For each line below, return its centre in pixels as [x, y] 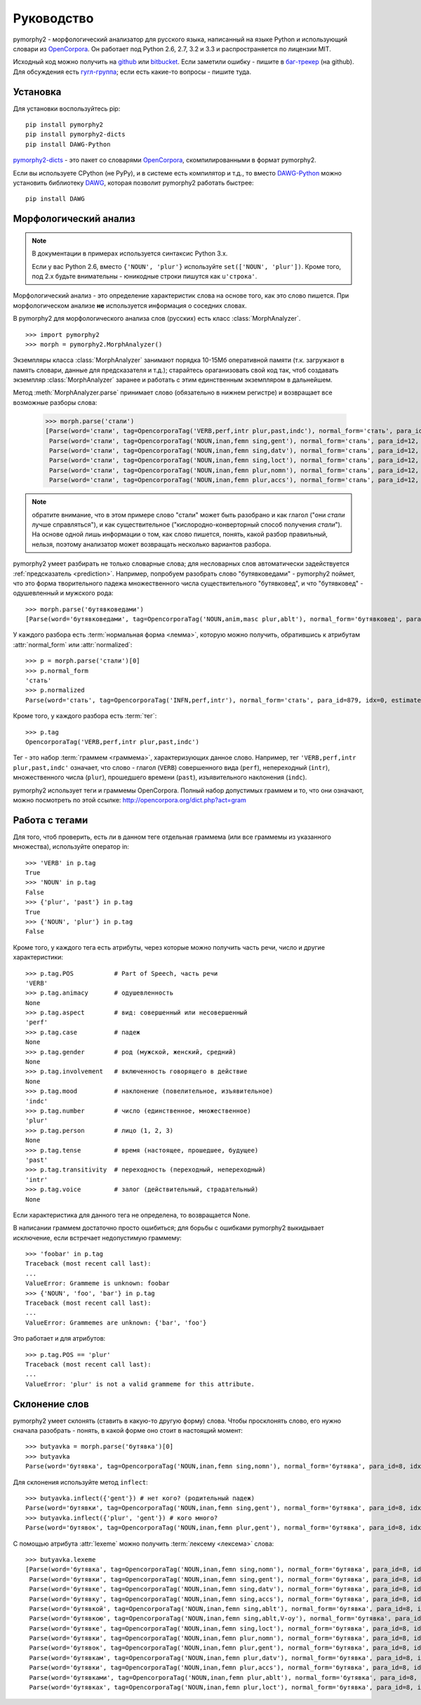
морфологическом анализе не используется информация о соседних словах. [130, 305]
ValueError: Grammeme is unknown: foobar [98, 1283]
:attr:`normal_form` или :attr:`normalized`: [73, 644]
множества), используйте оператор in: [71, 847]
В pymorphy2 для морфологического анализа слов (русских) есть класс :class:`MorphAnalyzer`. [157, 319]
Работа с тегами [51, 820]
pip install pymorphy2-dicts [75, 134]
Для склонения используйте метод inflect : [81, 1482]
